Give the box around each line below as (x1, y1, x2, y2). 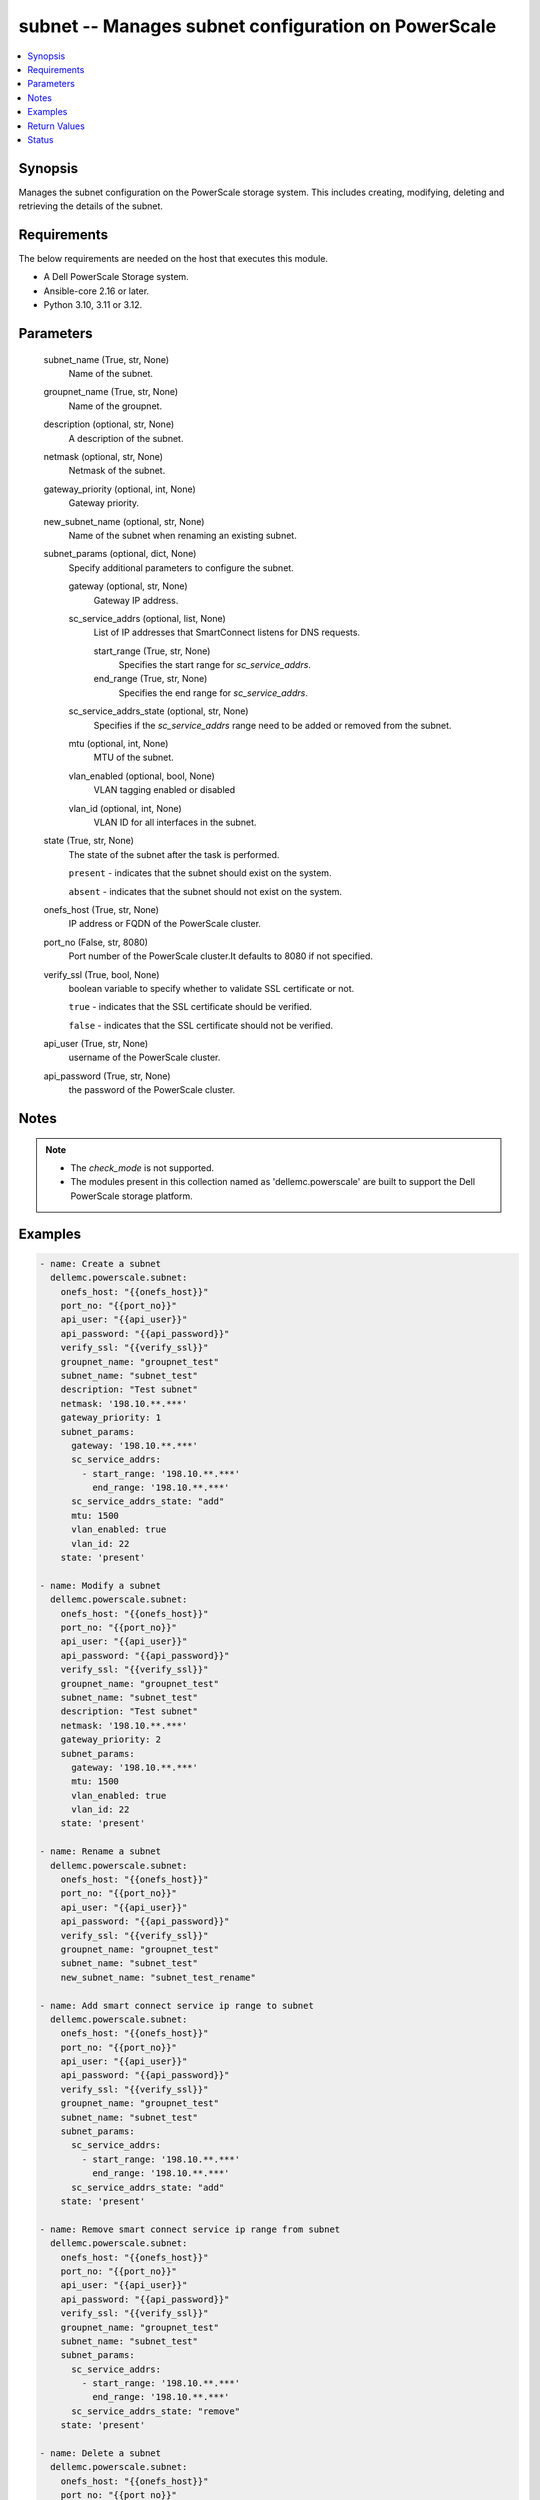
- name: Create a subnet (39, 1258, 162, 1269)
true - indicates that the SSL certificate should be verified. (68, 1001, 313, 1013)
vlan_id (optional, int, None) (68, 802, 182, 814)
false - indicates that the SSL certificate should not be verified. (68, 1019, 334, 1031)
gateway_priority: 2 (60, 1734, 162, 1745)
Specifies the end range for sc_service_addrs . (118, 686, 309, 699)
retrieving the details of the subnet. (18, 200, 164, 212)
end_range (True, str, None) (93, 673, 208, 685)
